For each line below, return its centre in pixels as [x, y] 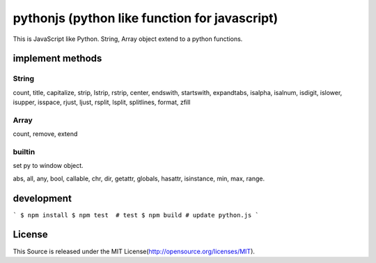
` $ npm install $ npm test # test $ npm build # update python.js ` [136, 215]
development [42, 198]
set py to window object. [48, 166]
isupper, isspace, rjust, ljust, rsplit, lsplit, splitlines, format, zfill [102, 102]
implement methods [57, 59]
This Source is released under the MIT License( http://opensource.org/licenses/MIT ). [134, 251]
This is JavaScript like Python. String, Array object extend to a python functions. [128, 39]
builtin [24, 152]
